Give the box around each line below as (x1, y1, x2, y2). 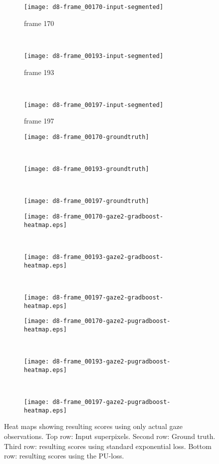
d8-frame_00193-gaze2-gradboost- (52, 253, 164, 260)
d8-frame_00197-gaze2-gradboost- (52, 293, 164, 301)
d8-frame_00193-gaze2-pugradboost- (52, 358, 171, 365)
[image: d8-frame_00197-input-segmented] (24, 101, 164, 108)
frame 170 (24, 17, 54, 28)
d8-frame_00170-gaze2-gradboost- (52, 213, 164, 220)
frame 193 (24, 66, 54, 77)
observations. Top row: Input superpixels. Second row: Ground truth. (4, 430, 216, 441)
